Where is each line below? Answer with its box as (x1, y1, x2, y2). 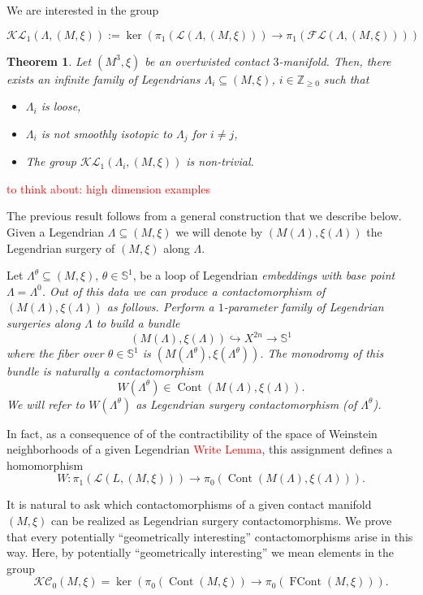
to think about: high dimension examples (6, 180, 211, 197)
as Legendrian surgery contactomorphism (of (136, 395, 357, 412)
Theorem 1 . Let (6, 52, 92, 69)
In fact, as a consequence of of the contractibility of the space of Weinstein (6, 424, 378, 441)
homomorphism (6, 456, 84, 473)
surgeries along (6, 314, 80, 331)
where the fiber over (6, 345, 104, 362)
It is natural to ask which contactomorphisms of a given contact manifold (6, 496, 372, 513)
